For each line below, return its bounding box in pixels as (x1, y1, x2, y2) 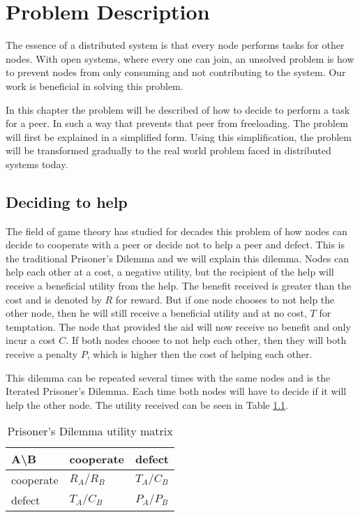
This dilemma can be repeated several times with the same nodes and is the (6, 370, 331, 384)
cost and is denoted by (6, 292, 102, 306)
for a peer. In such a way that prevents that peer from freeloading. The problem (6, 116, 348, 130)
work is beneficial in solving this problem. (6, 78, 183, 93)
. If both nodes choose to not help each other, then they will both (66, 333, 347, 347)
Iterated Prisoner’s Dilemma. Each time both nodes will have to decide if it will (6, 384, 347, 398)
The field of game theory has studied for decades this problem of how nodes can (6, 223, 347, 238)
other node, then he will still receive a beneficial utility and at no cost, (6, 306, 307, 320)
